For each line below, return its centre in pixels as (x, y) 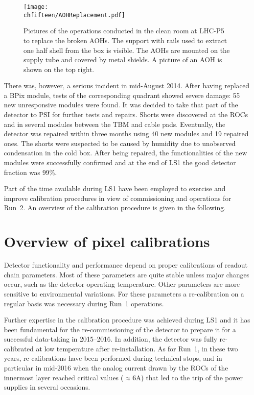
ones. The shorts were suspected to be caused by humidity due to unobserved (120, 143)
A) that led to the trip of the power (189, 377)
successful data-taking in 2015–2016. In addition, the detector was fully (111, 339)
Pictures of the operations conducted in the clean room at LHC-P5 (124, 31)
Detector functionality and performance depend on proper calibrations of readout (126, 265)
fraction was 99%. (31, 172)
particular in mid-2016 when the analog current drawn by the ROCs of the (116, 368)
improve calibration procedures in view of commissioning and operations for (118, 198)
